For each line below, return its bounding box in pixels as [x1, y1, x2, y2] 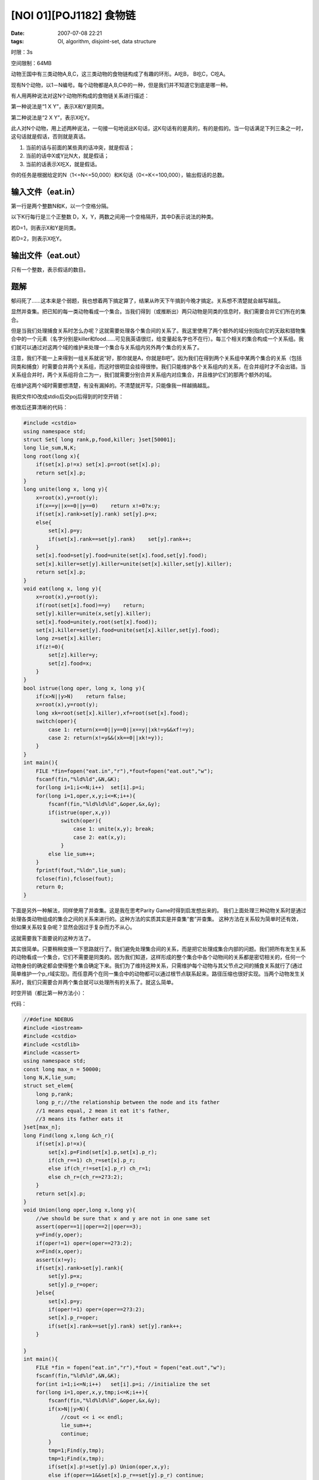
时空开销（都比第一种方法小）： [11, 989, 86, 996]
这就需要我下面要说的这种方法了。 [11, 934, 94, 941]
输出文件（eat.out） [11, 250, 85, 260]
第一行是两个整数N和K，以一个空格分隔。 [11, 202, 112, 210]
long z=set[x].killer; [35, 635, 102, 642]
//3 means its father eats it [35, 1116, 123, 1122]
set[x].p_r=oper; [48, 1314, 99, 1321]
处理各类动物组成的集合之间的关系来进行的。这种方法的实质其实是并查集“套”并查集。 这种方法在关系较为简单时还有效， [11, 915, 302, 922]
